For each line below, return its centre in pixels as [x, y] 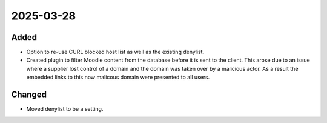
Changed [29, 95]
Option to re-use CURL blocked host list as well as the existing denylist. [115, 52]
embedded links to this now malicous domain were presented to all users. [118, 77]
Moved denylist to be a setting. [65, 109]
